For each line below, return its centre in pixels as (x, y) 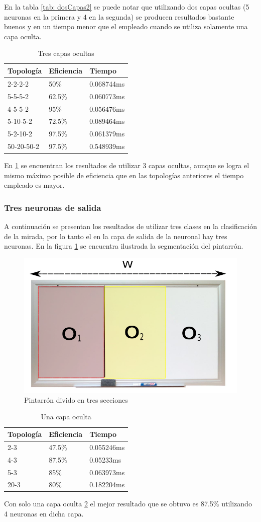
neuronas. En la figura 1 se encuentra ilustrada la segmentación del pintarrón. (124, 246)
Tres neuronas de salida (53, 207)
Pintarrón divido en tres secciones (76, 399)
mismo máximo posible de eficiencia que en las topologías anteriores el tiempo (124, 175)
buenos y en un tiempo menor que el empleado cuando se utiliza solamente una (126, 26)
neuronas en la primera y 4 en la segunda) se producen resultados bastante (119, 16)
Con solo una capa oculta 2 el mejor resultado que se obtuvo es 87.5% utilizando (128, 504)
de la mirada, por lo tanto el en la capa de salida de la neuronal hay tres (116, 236)
